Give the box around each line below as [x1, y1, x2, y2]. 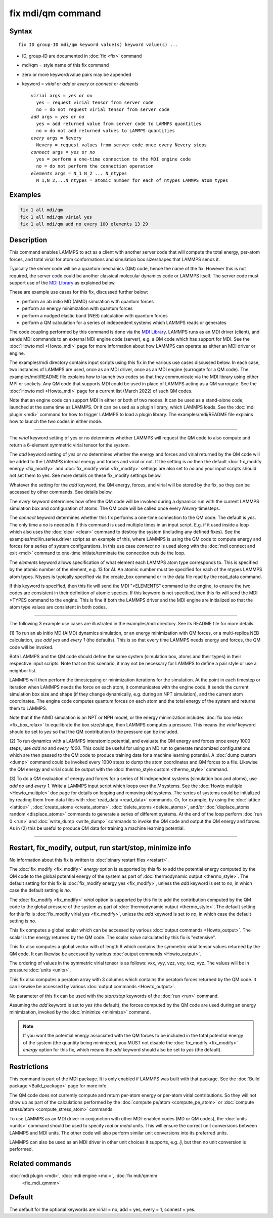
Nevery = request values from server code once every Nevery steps [36, 142, 207, 148]
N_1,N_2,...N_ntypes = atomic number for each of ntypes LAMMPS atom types [36, 178, 229, 183]
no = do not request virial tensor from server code [36, 107, 170, 112]
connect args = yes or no [31, 149, 96, 155]
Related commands [9, 1159, 72, 1168]
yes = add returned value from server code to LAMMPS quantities [36, 121, 202, 127]
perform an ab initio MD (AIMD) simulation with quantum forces [22, 298, 154, 304]
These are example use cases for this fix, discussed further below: [9, 289, 149, 295]
